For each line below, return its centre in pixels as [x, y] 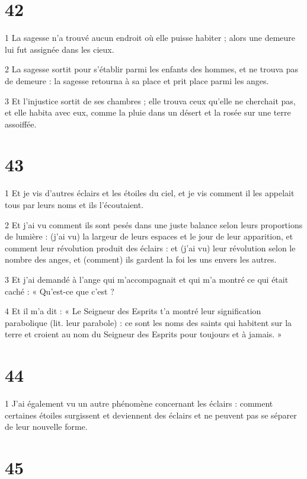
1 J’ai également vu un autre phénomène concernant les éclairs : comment [139, 403]
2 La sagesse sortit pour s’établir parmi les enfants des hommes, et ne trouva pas [151, 69]
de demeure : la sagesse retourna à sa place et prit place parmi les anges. [137, 80]
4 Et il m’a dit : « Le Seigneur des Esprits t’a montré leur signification [133, 311]
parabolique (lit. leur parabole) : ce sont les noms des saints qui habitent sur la [148, 322]
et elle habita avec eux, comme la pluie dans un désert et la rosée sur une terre [148, 112]
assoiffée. [21, 124]
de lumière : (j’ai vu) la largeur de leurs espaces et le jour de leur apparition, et [149, 236]
